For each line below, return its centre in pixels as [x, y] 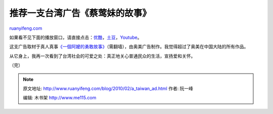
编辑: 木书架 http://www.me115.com [60, 98]
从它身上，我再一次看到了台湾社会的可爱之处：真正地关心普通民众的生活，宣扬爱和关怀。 [102, 56]
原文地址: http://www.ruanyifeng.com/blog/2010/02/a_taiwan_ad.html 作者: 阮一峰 [108, 88]
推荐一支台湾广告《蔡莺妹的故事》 [80, 13]
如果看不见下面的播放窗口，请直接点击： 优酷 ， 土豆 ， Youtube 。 [76, 37]
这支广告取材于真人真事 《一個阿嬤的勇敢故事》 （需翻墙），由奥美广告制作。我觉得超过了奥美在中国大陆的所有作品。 [129, 47]
